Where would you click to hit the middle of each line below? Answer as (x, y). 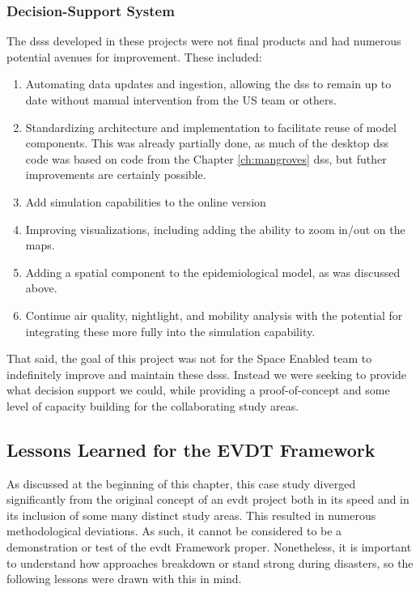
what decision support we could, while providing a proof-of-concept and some (198, 390)
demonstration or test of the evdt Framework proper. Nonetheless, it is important (209, 547)
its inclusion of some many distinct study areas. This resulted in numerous (191, 515)
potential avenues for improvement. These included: (134, 56)
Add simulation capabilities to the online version (146, 201)
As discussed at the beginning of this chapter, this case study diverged (181, 483)
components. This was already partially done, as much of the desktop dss (207, 143)
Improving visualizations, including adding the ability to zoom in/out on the (215, 229)
